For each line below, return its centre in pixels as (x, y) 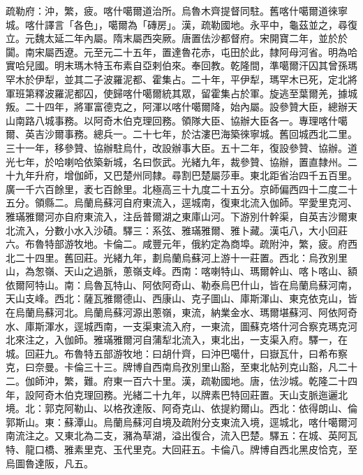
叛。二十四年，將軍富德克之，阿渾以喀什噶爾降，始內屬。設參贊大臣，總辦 (177, 107)
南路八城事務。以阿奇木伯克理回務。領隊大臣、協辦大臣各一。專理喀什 (176, 120)
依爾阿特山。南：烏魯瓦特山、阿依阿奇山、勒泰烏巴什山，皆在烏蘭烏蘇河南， (181, 284)
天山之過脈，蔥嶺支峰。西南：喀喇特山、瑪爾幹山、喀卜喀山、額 (210, 271)
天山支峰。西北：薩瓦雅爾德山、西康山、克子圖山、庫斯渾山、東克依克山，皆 (181, 298)
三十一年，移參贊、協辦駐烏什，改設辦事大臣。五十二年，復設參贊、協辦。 (177, 147)
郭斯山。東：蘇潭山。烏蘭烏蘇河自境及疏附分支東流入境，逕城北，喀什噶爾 (177, 421)
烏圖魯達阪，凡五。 (50, 463)
